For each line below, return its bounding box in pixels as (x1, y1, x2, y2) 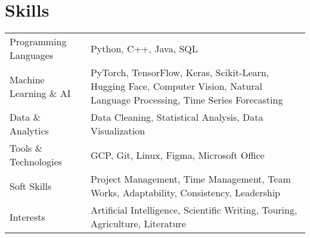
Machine (10, 72, 45, 86)
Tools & (10, 141, 43, 155)
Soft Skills (10, 178, 52, 193)
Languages (10, 48, 54, 62)
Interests (10, 209, 45, 224)
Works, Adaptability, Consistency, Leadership (90, 186, 281, 200)
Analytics (10, 124, 49, 138)
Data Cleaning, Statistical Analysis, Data (90, 110, 263, 124)
